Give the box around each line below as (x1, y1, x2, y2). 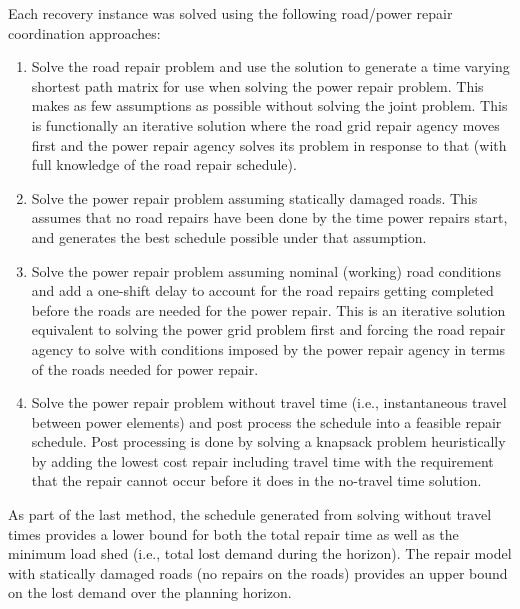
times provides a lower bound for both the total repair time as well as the (8, 523, 459, 544)
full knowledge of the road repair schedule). (31, 154, 297, 175)
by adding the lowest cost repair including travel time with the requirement (31, 450, 494, 471)
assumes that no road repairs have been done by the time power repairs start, (31, 207, 508, 228)
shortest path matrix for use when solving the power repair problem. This (31, 75, 484, 96)
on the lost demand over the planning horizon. (8, 582, 292, 603)
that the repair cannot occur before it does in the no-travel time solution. (31, 470, 482, 491)
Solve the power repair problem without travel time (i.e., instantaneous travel (31, 392, 507, 413)
